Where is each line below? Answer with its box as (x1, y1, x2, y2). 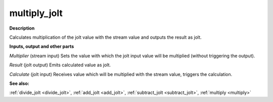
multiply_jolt (9, 8, 63, 19)
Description (9, 25, 35, 31)
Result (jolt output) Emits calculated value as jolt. (9, 62, 111, 68)
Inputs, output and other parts (9, 43, 74, 50)
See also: (9, 80, 30, 86)
